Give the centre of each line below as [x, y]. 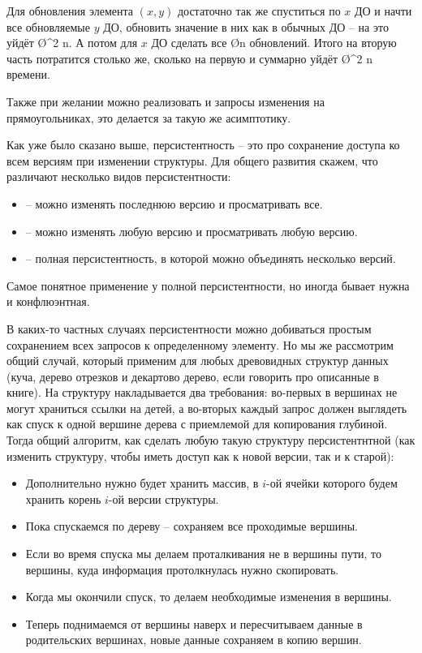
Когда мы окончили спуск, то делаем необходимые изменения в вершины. [209, 597]
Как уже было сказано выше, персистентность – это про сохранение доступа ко [203, 145]
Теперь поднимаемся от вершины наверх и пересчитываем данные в [194, 623]
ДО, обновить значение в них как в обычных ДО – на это [246, 26]
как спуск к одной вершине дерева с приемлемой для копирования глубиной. [197, 424]
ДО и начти [383, 11]
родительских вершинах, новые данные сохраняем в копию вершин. [194, 640]
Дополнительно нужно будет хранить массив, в [142, 483]
